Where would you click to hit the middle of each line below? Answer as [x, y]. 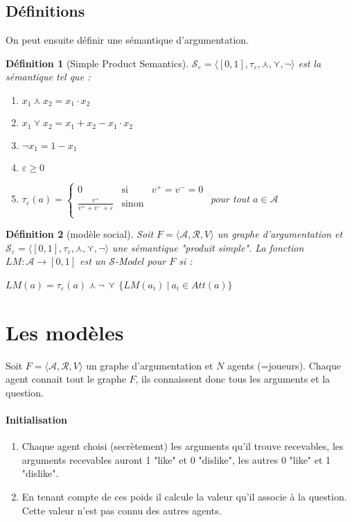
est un [93, 261]
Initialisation [36, 420]
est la [310, 63]
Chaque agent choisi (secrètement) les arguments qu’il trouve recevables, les [183, 446]
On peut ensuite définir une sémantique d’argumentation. [127, 40]
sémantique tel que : [48, 77]
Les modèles [65, 332]
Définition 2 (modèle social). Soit [80, 234]
